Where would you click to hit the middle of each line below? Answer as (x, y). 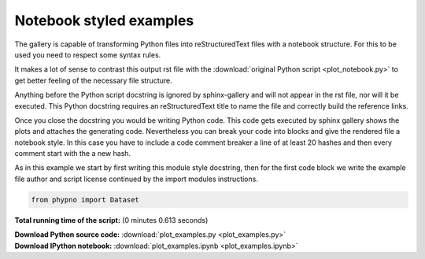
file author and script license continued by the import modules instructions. (137, 179)
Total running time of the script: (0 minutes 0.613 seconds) (111, 220)
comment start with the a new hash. (73, 154)
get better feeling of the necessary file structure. (93, 80)
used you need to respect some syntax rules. (88, 54)
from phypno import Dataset (85, 200)
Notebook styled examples (104, 20)
